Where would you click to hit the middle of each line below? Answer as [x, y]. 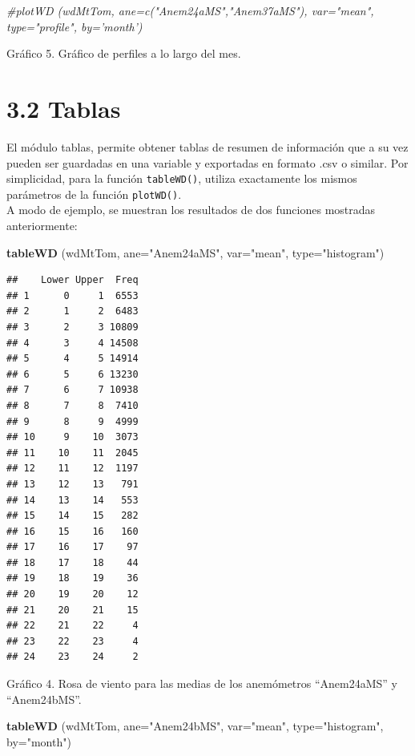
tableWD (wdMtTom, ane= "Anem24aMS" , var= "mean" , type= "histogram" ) [195, 252]
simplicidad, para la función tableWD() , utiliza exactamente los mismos [182, 178]
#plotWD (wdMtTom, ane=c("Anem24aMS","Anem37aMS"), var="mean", [190, 10]
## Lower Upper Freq [73, 280]
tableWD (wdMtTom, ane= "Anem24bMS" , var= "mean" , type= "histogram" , [195, 726]
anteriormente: [42, 225]
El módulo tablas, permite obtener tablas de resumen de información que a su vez [207, 146]
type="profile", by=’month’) [75, 26]
